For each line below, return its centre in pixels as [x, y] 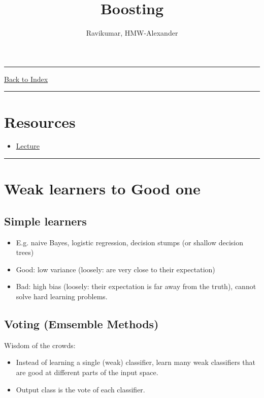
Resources [40, 121]
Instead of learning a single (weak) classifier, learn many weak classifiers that [136, 362]
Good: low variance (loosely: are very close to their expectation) [115, 269]
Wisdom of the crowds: [40, 345]
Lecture [28, 146]
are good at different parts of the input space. [87, 372]
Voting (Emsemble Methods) [81, 323]
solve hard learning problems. [62, 296]
